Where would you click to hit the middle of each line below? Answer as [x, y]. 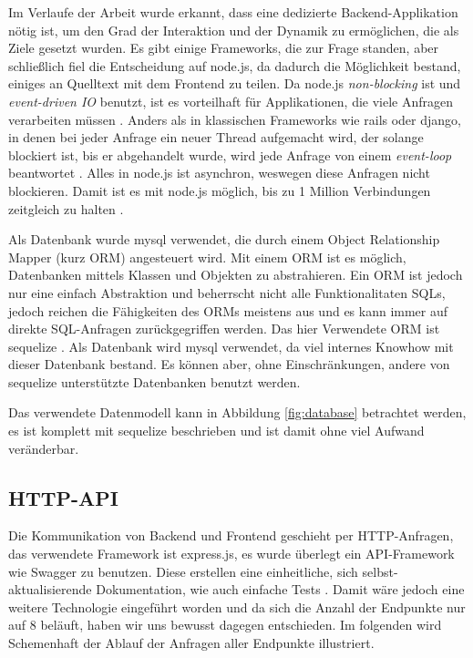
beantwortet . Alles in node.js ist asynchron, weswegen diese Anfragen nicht [219, 173]
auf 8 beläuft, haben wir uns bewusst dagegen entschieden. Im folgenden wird [225, 625]
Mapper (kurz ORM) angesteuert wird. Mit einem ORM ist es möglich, [207, 257]
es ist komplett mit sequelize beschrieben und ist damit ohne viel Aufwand [216, 431]
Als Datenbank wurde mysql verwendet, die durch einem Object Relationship [224, 239]
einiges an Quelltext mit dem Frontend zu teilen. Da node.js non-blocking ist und [235, 83]
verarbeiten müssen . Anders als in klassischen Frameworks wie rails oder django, [235, 119]
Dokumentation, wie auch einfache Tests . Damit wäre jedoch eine [280, 589]
